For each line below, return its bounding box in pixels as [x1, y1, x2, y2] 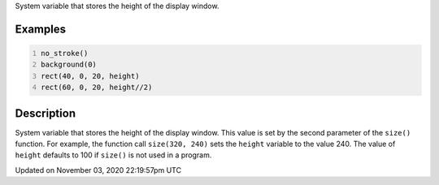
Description [15, 106, 76, 120]
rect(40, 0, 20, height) [41, 71, 140, 80]
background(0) [41, 60, 98, 69]
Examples [15, 22, 67, 36]
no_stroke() [41, 49, 89, 58]
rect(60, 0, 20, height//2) [41, 83, 153, 92]
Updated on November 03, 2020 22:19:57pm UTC [15, 165, 182, 174]
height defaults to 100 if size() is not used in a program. [15, 150, 212, 160]
